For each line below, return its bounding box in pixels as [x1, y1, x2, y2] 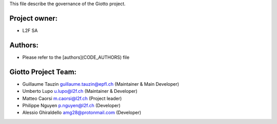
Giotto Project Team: [9, 67, 77, 76]
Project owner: [9, 14, 58, 22]
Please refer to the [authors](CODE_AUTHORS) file [22, 54, 130, 60]
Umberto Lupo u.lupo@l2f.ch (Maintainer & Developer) [22, 88, 138, 94]
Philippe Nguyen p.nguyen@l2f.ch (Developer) [22, 102, 121, 108]
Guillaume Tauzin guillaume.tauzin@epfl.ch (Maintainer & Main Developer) [22, 81, 180, 87]
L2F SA [22, 27, 38, 33]
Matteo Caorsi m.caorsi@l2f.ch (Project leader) [22, 95, 122, 102]
